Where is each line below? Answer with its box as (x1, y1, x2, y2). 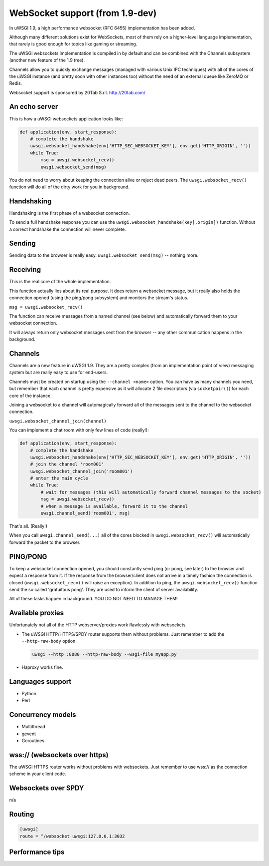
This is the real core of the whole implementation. (9, 279, 111, 285)
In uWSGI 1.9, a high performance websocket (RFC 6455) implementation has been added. (9, 25, 195, 31)
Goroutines (21, 737, 45, 744)
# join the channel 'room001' (30, 461, 104, 467)
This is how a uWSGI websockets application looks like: (9, 115, 123, 122)
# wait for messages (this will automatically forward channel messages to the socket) (40, 489, 262, 495)
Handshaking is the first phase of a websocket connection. (9, 210, 130, 216)
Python (21, 690, 37, 696)
